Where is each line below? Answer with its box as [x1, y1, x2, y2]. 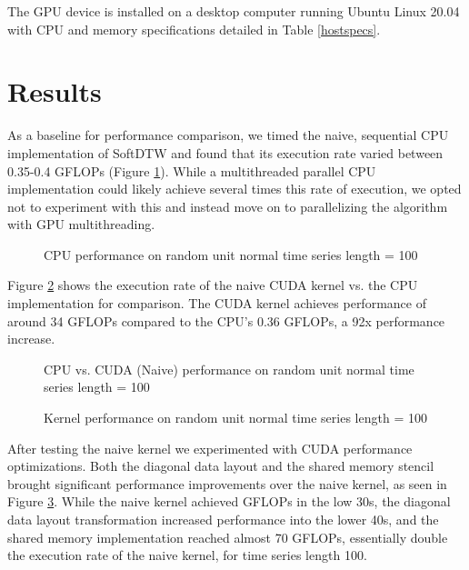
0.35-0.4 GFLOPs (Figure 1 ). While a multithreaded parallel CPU [7, 161, 376, 180]
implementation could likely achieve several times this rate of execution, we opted [7, 179, 462, 198]
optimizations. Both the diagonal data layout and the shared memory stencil [7, 456, 434, 475]
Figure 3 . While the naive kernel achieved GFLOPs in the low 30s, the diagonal [7, 492, 451, 511]
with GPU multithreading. [7, 215, 155, 234]
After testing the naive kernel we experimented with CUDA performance [7, 438, 413, 457]
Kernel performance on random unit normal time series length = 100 [44, 408, 427, 427]
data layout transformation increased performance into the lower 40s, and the [7, 510, 439, 528]
